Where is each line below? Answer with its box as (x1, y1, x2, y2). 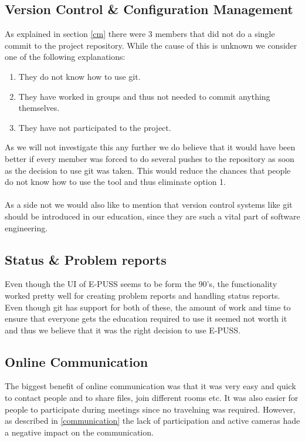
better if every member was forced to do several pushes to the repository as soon (5, 152, 294, 164)
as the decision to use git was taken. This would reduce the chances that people (5, 164, 291, 176)
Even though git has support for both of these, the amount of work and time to (5, 301, 291, 313)
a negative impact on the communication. (5, 426, 154, 438)
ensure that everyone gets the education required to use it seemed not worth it (5, 312, 287, 325)
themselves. (18, 102, 60, 114)
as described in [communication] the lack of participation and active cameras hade (5, 414, 300, 427)
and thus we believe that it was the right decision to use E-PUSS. (5, 323, 241, 336)
